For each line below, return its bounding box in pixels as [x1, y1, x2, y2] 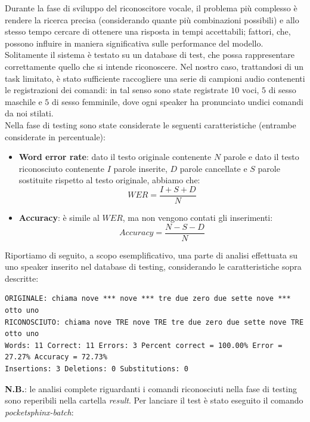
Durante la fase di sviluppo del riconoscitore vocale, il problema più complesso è [5, 2, 297, 14]
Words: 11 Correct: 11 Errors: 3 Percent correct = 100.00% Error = [5, 341, 283, 350]
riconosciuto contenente [18, 162, 105, 174]
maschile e [5, 95, 42, 107]
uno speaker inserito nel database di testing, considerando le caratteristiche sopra [5, 260, 302, 273]
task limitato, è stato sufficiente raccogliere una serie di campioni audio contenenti [5, 72, 305, 84]
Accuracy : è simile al [18, 211, 100, 223]
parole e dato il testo [223, 150, 299, 163]
